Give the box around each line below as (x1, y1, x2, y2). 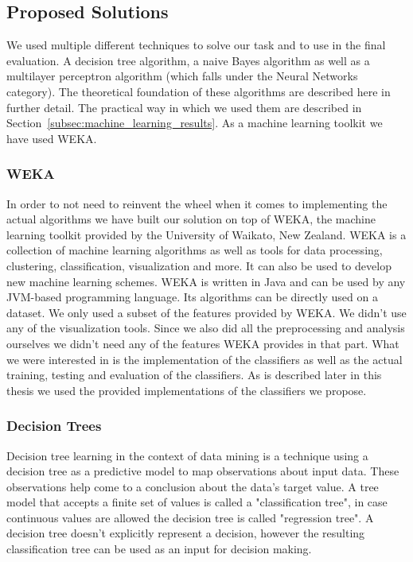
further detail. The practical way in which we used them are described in (6, 99, 362, 115)
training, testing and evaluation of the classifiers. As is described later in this (6, 366, 382, 383)
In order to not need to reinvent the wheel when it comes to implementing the (6, 195, 388, 211)
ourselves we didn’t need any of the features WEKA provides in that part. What (6, 335, 399, 351)
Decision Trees (6, 416, 102, 436)
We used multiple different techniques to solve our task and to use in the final (6, 37, 386, 53)
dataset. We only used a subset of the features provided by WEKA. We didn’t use (6, 304, 407, 320)
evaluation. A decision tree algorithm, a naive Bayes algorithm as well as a (6, 52, 370, 68)
